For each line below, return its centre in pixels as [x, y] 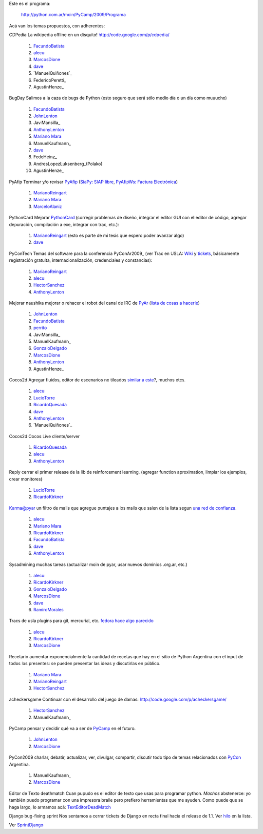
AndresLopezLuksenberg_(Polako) [68, 164]
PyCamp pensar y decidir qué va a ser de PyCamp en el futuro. [72, 728]
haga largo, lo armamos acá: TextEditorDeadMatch [60, 807]
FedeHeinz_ [45, 157]
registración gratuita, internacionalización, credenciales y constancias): [81, 260]
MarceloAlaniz [48, 206]
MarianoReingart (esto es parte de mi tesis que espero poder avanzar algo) [109, 235]
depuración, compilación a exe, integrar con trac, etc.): [64, 224]
